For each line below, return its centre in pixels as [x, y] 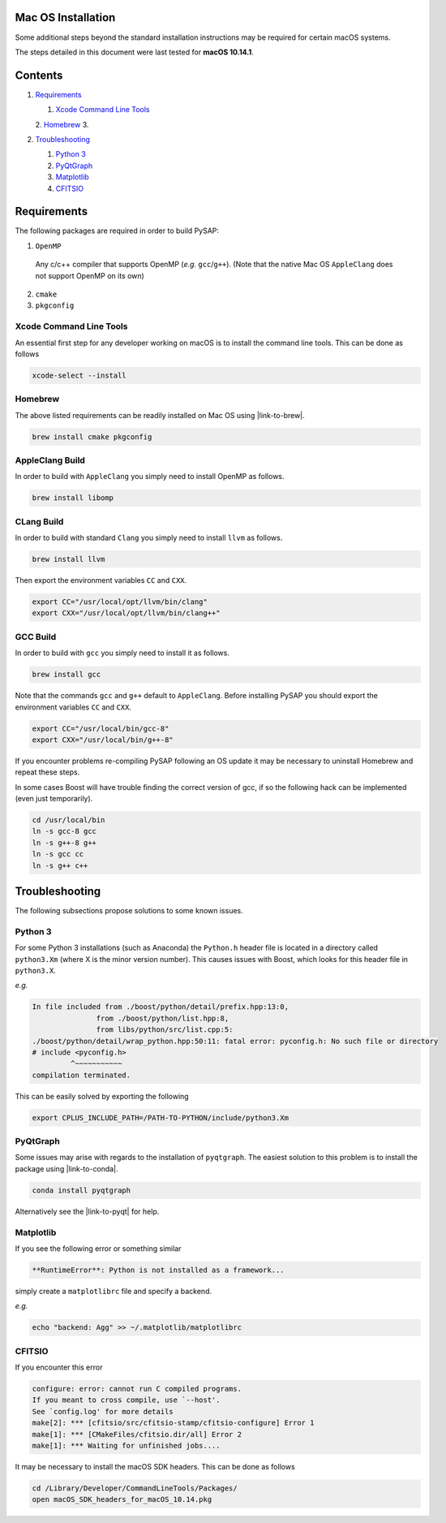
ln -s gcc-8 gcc [64, 831]
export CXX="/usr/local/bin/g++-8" [103, 740]
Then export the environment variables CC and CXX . [101, 580]
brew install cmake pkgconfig [92, 437]
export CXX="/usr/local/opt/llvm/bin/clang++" [126, 613]
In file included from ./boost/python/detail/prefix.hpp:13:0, [161, 1007]
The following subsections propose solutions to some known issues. [129, 911]
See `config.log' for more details [103, 1411]
